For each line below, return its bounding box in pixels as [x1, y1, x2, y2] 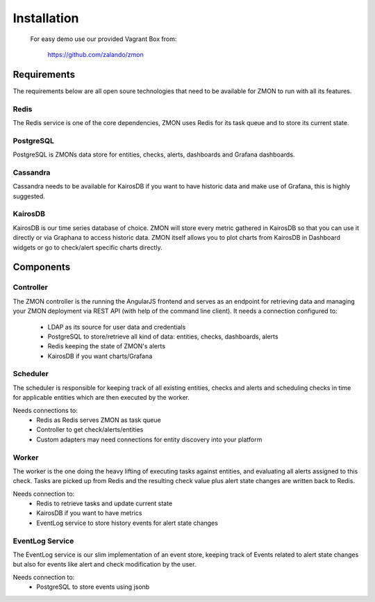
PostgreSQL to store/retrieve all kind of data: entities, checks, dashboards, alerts [47, 332, 278, 341]
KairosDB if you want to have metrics [36, 509, 142, 517]
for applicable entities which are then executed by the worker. [12, 393, 190, 402]
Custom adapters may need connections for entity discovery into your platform [36, 435, 262, 444]
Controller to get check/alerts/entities [36, 425, 144, 434]
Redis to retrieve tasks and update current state [36, 499, 173, 507]
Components [12, 261, 71, 273]
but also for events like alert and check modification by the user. [12, 560, 197, 569]
